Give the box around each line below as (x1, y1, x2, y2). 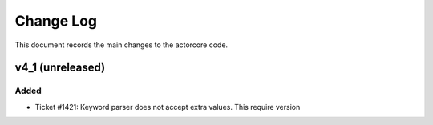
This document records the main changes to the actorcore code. (14, 40, 229, 50)
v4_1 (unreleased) (14, 61, 106, 75)
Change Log (14, 12, 98, 30)
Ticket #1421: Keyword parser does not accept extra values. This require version (34, 102, 301, 111)
